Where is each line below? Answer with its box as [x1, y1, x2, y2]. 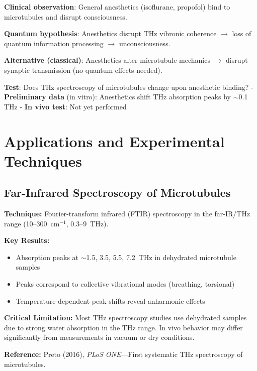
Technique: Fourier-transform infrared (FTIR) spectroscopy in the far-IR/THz [4, 208, 250, 219]
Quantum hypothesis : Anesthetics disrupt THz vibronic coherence [4, 28, 217, 39]
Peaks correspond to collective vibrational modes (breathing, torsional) [16, 279, 235, 289]
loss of [232, 28, 251, 39]
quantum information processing [4, 38, 104, 48]
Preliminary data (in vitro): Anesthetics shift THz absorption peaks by [4, 91, 231, 102]
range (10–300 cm [4, 218, 60, 228]
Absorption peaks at [16, 252, 79, 262]
